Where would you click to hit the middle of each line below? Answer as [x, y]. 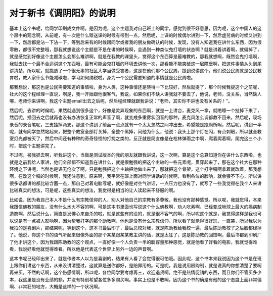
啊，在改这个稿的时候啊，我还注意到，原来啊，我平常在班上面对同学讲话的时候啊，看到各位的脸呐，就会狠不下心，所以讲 [135, 176]
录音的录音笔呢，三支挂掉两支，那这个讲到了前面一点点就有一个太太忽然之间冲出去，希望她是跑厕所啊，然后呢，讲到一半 [135, 124]
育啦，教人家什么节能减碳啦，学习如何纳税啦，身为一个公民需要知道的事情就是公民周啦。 [102, 78]
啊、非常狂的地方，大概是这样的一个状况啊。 [56, 287]
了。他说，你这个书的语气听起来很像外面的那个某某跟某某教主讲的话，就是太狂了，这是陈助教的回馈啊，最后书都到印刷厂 [135, 235]
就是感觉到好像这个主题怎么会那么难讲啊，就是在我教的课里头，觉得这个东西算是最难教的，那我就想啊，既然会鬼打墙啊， [135, 57]
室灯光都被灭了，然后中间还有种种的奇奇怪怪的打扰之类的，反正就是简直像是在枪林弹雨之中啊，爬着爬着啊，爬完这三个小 [135, 138]
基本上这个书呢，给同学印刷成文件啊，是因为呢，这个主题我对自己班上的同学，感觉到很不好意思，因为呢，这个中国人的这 [135, 28]
